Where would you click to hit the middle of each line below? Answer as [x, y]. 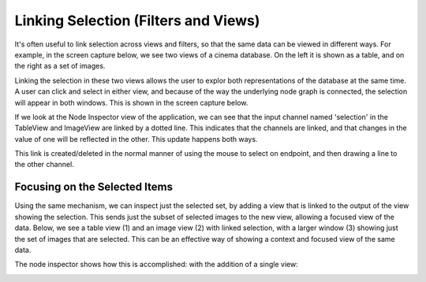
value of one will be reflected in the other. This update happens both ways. [136, 139]
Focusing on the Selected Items [94, 187]
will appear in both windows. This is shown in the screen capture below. [131, 102]
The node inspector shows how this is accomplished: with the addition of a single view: [157, 265]
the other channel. [44, 165]
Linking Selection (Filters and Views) [137, 20]
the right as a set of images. [60, 66]
